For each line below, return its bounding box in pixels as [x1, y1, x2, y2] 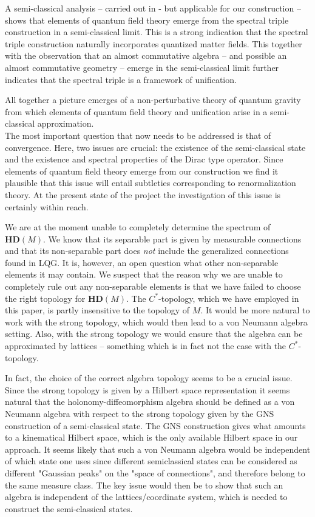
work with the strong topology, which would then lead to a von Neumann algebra [5, 315, 308, 328]
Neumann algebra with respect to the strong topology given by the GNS [5, 407, 274, 419]
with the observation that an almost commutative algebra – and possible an [5, 49, 287, 62]
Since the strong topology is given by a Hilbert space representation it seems [5, 383, 290, 396]
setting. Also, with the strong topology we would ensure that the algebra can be [5, 327, 303, 340]
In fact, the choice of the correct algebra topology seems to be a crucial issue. [5, 372, 293, 384]
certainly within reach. [5, 200, 89, 213]
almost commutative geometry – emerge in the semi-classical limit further [5, 61, 279, 73]
